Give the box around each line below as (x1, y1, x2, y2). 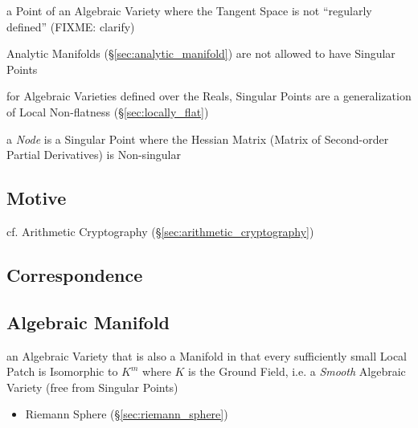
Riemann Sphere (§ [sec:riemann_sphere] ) (25, 406, 228, 422)
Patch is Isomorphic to (6, 363, 118, 380)
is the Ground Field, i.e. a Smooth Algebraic (188, 363, 406, 380)
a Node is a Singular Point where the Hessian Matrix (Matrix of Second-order (6, 130, 389, 147)
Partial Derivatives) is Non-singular (6, 146, 181, 163)
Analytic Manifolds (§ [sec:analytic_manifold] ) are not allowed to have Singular (6, 45, 395, 62)
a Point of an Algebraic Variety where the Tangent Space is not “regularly (6, 2, 372, 18)
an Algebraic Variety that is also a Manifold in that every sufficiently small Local (6, 347, 408, 364)
